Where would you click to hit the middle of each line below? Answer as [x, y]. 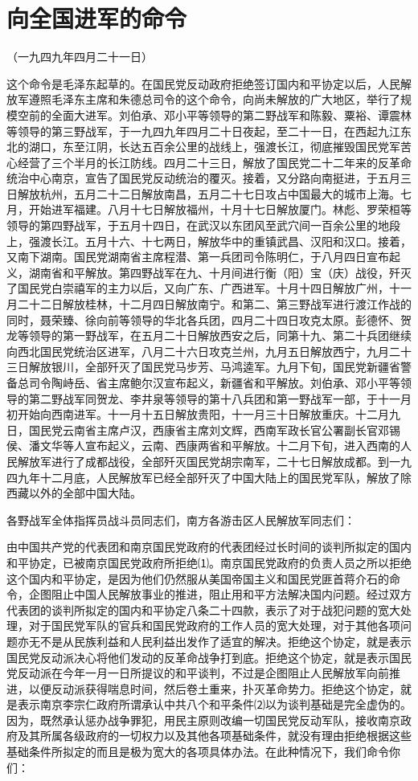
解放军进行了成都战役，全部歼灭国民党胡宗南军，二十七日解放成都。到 [203, 461]
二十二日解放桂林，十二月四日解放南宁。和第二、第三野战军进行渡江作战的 [214, 304]
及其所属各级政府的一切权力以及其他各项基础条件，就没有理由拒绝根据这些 [214, 736]
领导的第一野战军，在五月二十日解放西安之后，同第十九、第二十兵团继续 [220, 335]
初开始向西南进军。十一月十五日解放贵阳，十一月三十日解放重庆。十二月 [198, 414]
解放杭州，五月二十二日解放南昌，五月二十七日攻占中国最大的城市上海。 [209, 193]
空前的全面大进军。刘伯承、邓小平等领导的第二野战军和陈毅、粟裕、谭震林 [214, 114]
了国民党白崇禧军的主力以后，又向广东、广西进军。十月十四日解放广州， [198, 288]
